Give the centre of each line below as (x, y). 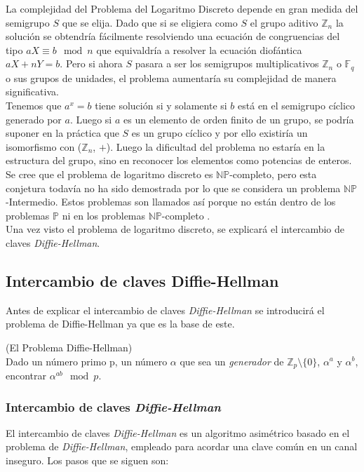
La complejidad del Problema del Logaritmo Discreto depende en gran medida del (182, 8)
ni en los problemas (104, 215)
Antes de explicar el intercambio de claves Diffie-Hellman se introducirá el (165, 310)
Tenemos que (34, 106)
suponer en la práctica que (62, 133)
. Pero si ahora (91, 63)
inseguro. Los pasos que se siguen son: (87, 460)
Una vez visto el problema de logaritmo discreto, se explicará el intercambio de (175, 229)
